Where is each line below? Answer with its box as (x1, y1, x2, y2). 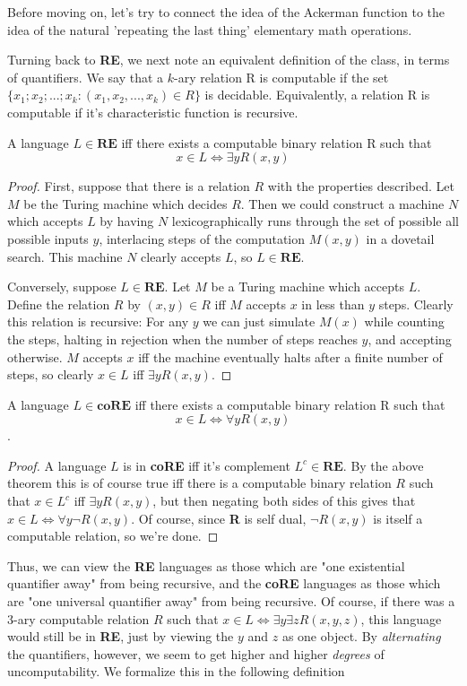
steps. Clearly (378, 294, 454, 313)
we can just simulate (203, 312, 316, 331)
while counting (364, 312, 445, 331)
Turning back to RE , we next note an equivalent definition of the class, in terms (7, 50, 450, 69)
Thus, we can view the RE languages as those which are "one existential (7, 556, 405, 575)
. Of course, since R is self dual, (131, 508, 307, 527)
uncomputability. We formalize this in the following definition (7, 662, 345, 681)
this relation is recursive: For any (7, 312, 189, 331)
